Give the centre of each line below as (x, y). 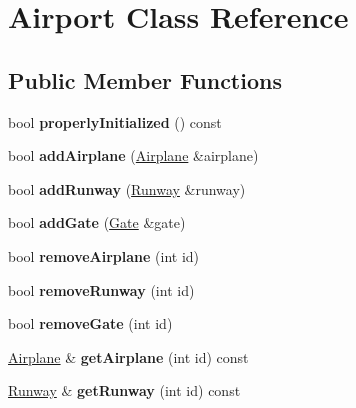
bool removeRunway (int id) (101, 289)
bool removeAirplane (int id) (104, 255)
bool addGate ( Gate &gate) (97, 222)
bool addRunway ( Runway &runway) (127, 188)
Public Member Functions (145, 79)
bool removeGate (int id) (90, 323)
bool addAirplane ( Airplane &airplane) (133, 155)
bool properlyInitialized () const (115, 121)
